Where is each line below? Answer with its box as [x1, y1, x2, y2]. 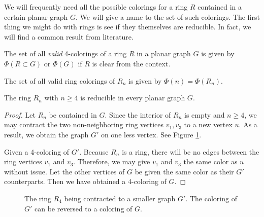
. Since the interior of [105, 109, 171, 120]
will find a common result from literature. [4, 31, 134, 42]
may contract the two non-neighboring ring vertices [4, 119, 164, 130]
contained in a [197, 2, 242, 12]
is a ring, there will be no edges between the [122, 146, 259, 157]
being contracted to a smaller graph [64, 193, 176, 203]
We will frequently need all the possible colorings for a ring [4, 2, 188, 12]
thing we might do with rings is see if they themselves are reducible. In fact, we [4, 21, 251, 32]
